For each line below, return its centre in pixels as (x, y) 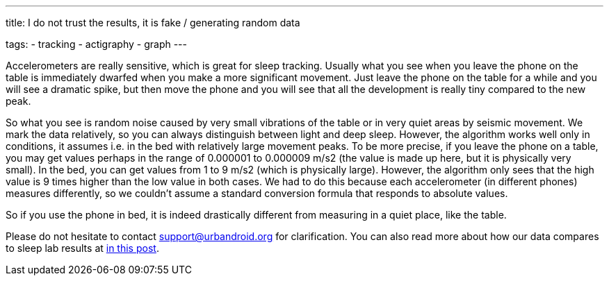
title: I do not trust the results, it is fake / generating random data (153, 23)
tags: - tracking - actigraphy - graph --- (96, 44)
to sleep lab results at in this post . (82, 248)
